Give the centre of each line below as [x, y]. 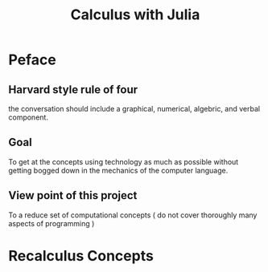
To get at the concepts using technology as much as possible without [124, 161]
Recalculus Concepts [81, 256]
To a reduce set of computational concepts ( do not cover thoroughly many [133, 215]
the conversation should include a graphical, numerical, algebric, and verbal [134, 109]
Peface [32, 60]
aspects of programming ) [52, 223]
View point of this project [73, 195]
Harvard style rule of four [73, 89]
